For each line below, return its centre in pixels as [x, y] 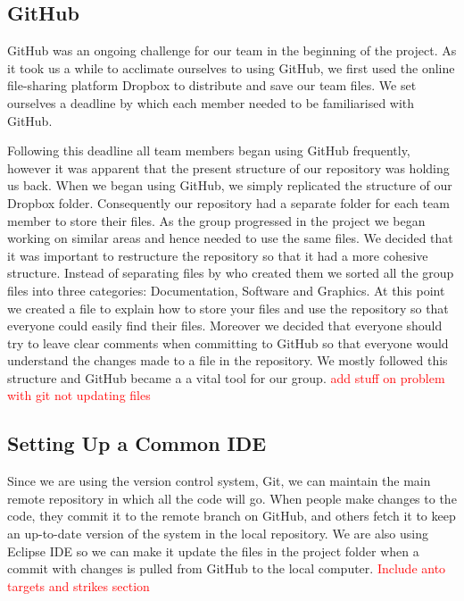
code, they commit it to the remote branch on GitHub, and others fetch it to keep [232, 516]
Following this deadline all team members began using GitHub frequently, [209, 150]
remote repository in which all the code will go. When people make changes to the [232, 498]
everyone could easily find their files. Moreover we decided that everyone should [225, 326]
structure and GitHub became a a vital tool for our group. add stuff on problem [226, 377]
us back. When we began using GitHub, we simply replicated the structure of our [230, 185]
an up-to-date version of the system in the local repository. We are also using [218, 534]
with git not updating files [79, 395]
